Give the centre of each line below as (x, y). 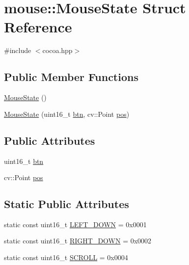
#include (18, 50)
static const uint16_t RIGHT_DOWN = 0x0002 (78, 241)
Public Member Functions (71, 77)
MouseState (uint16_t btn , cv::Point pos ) (67, 114)
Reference (38, 27)
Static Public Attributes (67, 204)
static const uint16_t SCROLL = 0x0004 (66, 257)
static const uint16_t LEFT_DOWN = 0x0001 (75, 224)
